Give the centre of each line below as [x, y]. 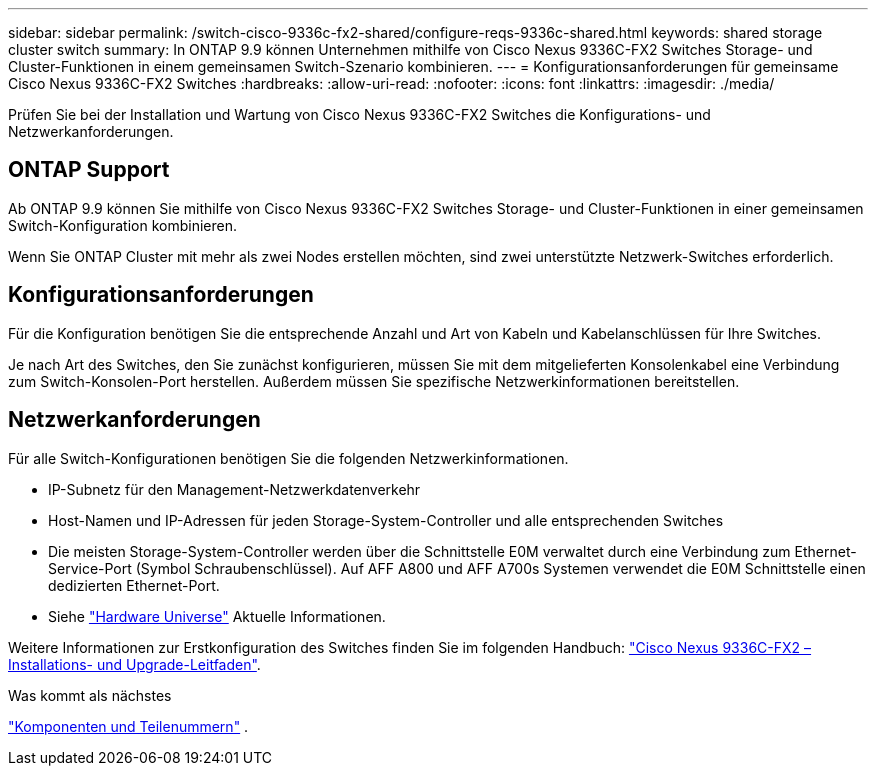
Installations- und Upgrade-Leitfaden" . [134, 664]
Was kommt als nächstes [90, 695]
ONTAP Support [89, 170]
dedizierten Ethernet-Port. [134, 585]
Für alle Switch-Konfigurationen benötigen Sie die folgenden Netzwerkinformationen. [288, 458]
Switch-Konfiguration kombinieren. [122, 225]
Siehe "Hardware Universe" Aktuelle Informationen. [217, 616]
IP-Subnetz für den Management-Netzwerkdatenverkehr [234, 489]
